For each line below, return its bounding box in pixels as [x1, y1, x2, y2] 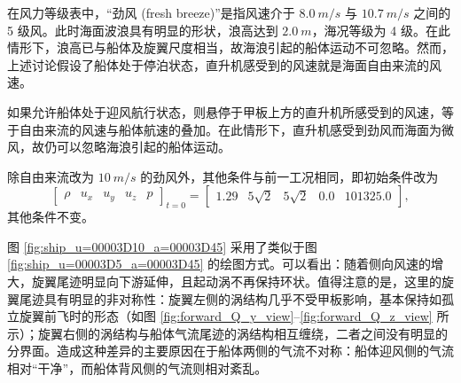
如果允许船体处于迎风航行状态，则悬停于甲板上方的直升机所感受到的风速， [7, 102, 441, 121]
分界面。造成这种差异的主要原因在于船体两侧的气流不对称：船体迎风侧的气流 [7, 341, 454, 360]
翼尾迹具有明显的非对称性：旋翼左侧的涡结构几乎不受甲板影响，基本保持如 [7, 289, 441, 308]
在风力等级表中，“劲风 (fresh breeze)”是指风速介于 [7, 4, 295, 21]
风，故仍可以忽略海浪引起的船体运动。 [7, 137, 230, 156]
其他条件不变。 [7, 207, 94, 226]
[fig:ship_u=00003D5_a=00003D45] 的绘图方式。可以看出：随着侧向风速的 [7, 254, 432, 273]
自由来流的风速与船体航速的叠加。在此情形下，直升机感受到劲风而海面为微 [19, 120, 454, 138]
